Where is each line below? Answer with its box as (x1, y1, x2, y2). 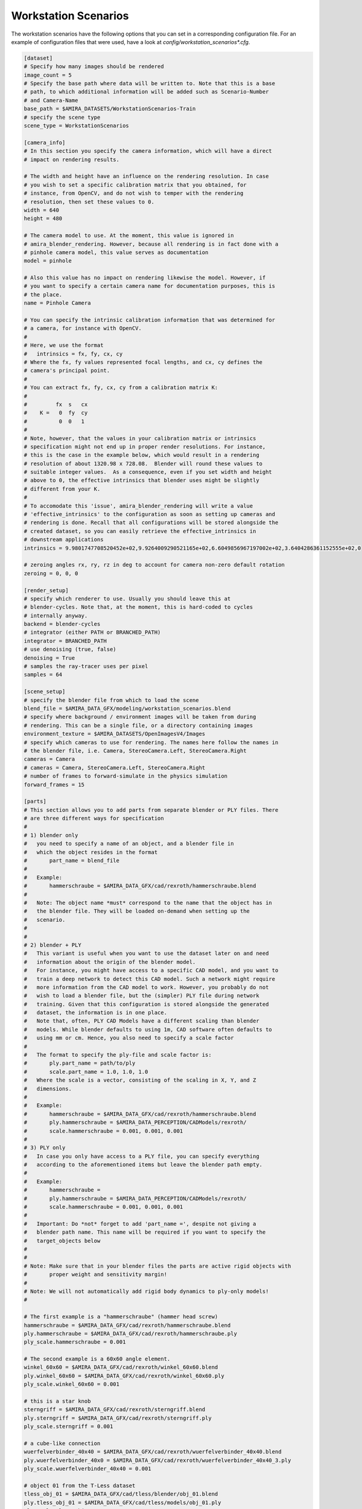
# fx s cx (24, 401, 88, 407)
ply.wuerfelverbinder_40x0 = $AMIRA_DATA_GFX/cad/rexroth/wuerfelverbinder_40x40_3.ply (24, 1456, 291, 1464)
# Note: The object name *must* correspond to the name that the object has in (24, 899, 273, 906)
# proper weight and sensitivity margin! (24, 1271, 167, 1278)
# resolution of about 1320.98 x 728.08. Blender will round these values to (24, 460, 262, 467)
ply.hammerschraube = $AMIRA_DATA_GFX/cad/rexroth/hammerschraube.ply (24, 1330, 238, 1337)
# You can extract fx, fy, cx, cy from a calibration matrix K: (24, 384, 218, 391)
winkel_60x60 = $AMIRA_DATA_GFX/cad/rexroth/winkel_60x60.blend (24, 1364, 218, 1371)
